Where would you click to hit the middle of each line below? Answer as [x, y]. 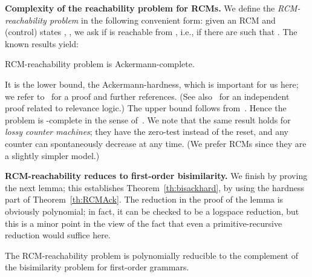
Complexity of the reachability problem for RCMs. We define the [140, 8]
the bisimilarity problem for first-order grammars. [97, 267]
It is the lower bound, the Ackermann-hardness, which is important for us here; [152, 84]
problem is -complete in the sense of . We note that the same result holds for [148, 119]
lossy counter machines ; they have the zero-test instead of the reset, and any [147, 132]
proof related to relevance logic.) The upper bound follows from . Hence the [146, 108]
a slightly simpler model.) [52, 155]
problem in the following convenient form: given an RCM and [162, 20]
